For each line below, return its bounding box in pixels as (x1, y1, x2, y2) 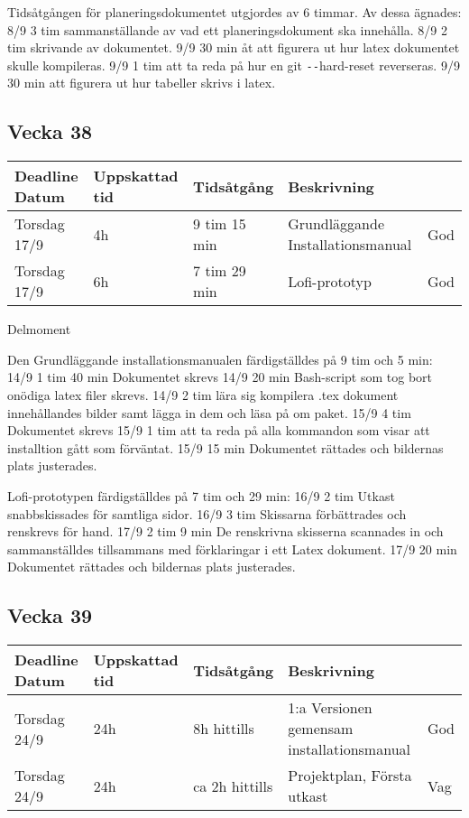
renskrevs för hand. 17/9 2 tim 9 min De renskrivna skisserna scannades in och (7, 522, 444, 541)
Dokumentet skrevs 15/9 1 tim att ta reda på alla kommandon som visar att (7, 421, 430, 440)
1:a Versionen (288, 697, 372, 719)
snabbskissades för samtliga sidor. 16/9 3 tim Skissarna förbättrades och (7, 504, 407, 523)
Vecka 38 (7, 117, 93, 145)
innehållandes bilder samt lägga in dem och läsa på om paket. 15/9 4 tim (7, 403, 411, 422)
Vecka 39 (7, 601, 93, 629)
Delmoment (7, 320, 71, 339)
